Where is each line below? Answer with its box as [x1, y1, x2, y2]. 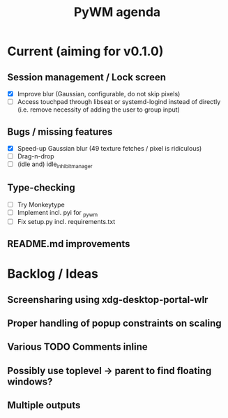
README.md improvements [7, 238, 130, 250]
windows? [7, 375, 53, 387]
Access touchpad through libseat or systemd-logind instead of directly [17, 98, 221, 106]
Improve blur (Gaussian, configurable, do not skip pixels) [17, 90, 181, 98]
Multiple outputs [7, 399, 81, 412]
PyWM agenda [73, 4, 161, 20]
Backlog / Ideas [7, 266, 99, 282]
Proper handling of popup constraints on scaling [7, 317, 222, 329]
